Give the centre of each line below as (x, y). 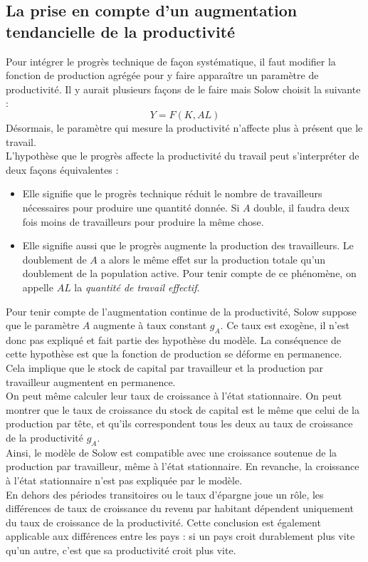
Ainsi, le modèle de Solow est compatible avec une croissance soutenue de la (172, 452)
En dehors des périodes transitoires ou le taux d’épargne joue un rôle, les (165, 494)
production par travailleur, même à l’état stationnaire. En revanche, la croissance (183, 466)
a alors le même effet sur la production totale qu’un (213, 259)
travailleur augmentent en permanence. (91, 381)
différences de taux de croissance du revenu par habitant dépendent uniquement (180, 508)
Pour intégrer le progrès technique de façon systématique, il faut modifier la (171, 61)
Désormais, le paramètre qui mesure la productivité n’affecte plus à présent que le (184, 127)
